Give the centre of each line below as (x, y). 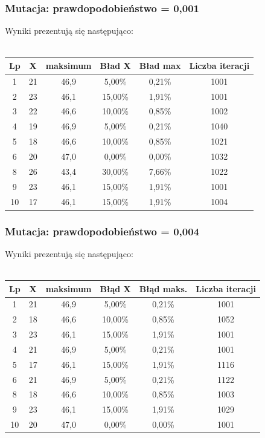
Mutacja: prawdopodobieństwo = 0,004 (102, 231)
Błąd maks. (163, 288)
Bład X (115, 65)
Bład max (160, 65)
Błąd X (115, 288)
